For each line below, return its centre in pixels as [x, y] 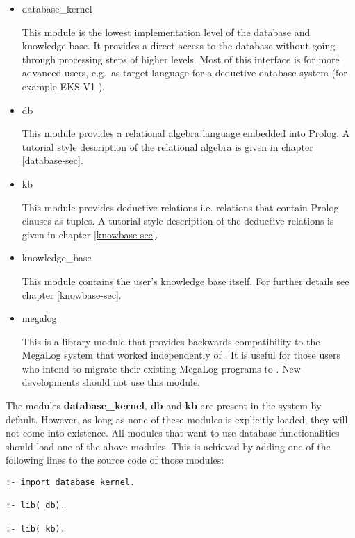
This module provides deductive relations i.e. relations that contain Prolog [180, 207]
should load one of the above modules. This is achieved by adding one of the [168, 446]
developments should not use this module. [111, 382]
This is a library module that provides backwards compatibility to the [171, 341]
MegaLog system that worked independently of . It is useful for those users [181, 355]
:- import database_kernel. [71, 483]
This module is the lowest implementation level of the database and [166, 32]
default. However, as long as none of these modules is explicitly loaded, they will [177, 419]
